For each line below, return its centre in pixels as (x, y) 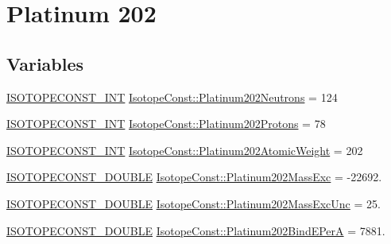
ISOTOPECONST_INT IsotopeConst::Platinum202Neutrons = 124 (172, 97)
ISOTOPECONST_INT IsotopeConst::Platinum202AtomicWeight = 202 (185, 150)
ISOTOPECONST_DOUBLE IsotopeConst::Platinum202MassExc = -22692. (194, 177)
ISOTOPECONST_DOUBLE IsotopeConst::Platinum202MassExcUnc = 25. (194, 203)
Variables (45, 63)
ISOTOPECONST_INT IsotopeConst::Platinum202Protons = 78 (166, 124)
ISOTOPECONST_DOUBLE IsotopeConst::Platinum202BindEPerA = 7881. (196, 230)
